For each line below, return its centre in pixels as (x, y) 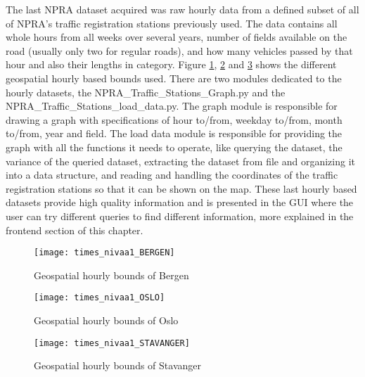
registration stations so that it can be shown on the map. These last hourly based (181, 188)
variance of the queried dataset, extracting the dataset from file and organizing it (180, 161)
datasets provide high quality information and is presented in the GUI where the (180, 202)
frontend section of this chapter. (75, 230)
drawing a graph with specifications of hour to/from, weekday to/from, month (174, 119)
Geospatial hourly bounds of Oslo (106, 320)
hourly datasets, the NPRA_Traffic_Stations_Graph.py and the (146, 92)
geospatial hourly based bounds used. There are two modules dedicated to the (174, 78)
